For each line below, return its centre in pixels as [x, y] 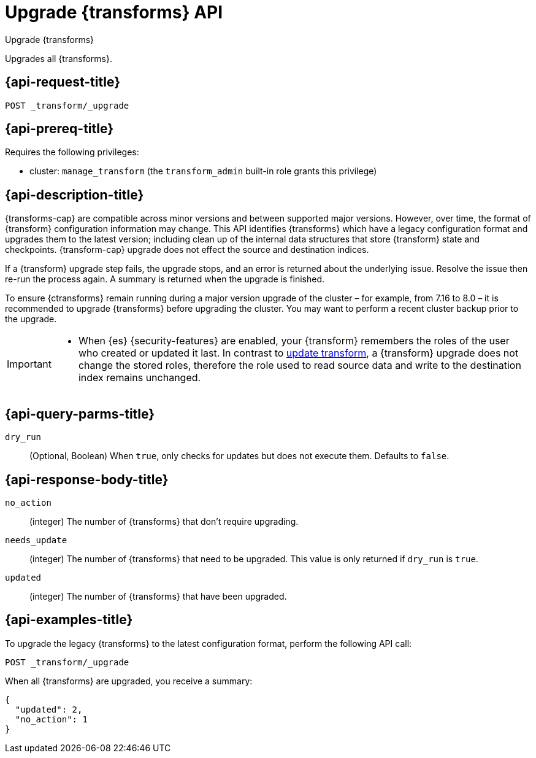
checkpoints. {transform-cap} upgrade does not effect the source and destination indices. [187, 250]
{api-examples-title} [69, 620]
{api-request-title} [63, 82]
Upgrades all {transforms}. [59, 58]
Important [29, 364]
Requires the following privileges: [72, 152]
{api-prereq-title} [59, 129]
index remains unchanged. [140, 378]
